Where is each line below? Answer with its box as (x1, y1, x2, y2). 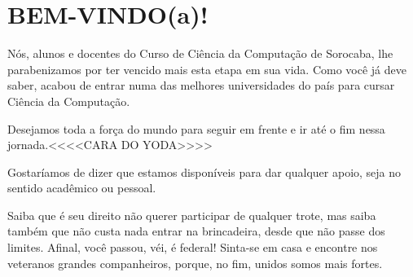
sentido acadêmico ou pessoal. (7, 179, 156, 196)
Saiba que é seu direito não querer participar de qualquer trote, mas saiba (7, 206, 376, 223)
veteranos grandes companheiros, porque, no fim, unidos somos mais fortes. (7, 254, 383, 271)
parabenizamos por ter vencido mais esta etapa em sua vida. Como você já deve (7, 60, 406, 77)
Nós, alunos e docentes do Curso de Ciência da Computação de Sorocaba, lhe (7, 45, 393, 62)
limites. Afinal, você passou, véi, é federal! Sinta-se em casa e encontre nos (7, 239, 378, 256)
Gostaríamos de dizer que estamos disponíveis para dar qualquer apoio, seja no (7, 163, 402, 180)
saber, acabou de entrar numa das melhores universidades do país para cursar (7, 77, 395, 94)
